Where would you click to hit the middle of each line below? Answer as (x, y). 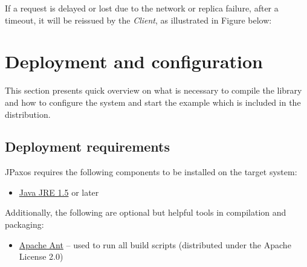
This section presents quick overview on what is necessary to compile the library (153, 90)
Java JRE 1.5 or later (59, 192)
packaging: (24, 224)
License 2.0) (41, 256)
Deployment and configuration (134, 61)
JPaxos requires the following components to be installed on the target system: (151, 172)
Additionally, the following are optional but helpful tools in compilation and (146, 212)
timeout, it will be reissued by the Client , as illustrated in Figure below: (138, 20)
